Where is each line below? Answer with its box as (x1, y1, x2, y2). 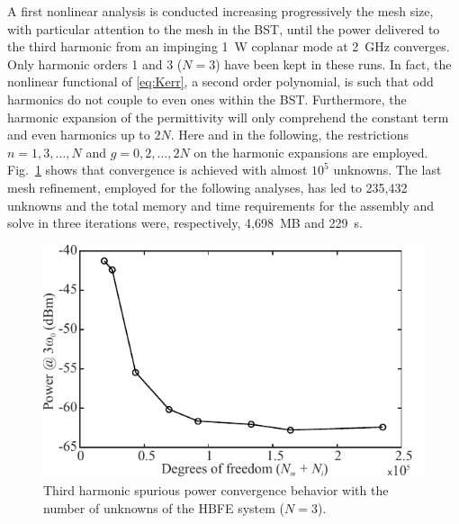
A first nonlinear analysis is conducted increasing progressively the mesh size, (7, 2, 434, 20)
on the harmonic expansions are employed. (193, 142, 428, 161)
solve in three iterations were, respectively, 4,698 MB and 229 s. (7, 213, 363, 232)
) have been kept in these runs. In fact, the (215, 54, 452, 73)
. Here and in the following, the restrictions (170, 125, 409, 144)
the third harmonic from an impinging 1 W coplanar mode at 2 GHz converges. (7, 37, 450, 56)
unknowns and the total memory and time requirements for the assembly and (7, 195, 435, 214)
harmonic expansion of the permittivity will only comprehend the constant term (7, 107, 449, 126)
